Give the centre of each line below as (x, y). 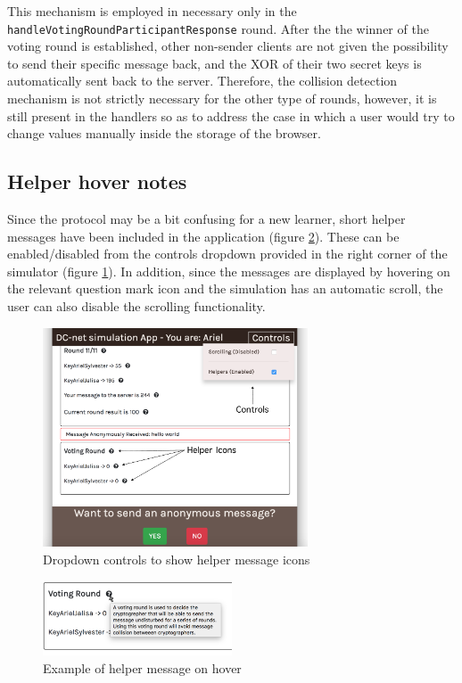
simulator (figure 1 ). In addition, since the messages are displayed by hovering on (229, 271)
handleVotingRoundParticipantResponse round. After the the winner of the (218, 28)
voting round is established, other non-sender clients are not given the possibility (228, 46)
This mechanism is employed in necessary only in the (152, 11)
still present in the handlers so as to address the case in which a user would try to (231, 115)
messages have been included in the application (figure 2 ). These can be (203, 236)
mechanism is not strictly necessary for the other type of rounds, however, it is (222, 99)
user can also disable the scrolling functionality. (136, 305)
